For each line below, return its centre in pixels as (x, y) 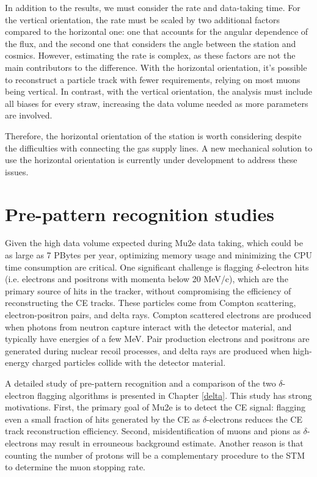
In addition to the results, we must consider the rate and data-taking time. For (153, 7)
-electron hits (284, 267)
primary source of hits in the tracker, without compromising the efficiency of (148, 290)
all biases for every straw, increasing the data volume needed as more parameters (157, 103)
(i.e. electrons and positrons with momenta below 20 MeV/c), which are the (147, 279)
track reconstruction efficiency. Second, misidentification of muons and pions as (153, 431)
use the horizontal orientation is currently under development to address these (151, 160)
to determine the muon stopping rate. (75, 467)
